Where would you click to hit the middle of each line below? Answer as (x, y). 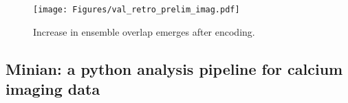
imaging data (53, 89)
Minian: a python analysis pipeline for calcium (174, 68)
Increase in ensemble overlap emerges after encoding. (144, 31)
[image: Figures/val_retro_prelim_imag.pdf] (137, 10)
